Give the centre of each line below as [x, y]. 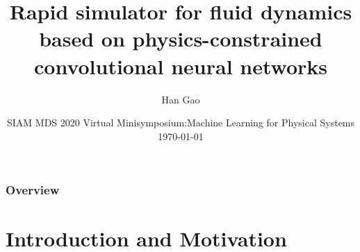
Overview [33, 190]
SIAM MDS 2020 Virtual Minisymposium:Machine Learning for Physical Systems [181, 123]
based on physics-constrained [181, 39]
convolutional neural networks [181, 66]
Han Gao [181, 99]
